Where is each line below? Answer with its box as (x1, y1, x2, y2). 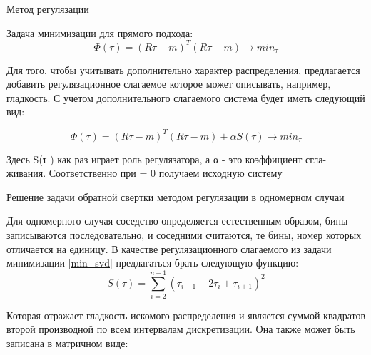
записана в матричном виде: (6, 336, 128, 351)
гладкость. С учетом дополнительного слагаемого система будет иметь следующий (6, 90, 365, 105)
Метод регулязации (6, 1, 89, 16)
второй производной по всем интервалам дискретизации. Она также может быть (6, 321, 355, 336)
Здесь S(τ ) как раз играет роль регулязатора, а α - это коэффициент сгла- (6, 151, 327, 166)
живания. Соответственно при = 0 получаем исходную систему (6, 165, 283, 180)
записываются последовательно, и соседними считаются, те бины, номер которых (6, 227, 362, 242)
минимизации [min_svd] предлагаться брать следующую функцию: (6, 255, 299, 270)
